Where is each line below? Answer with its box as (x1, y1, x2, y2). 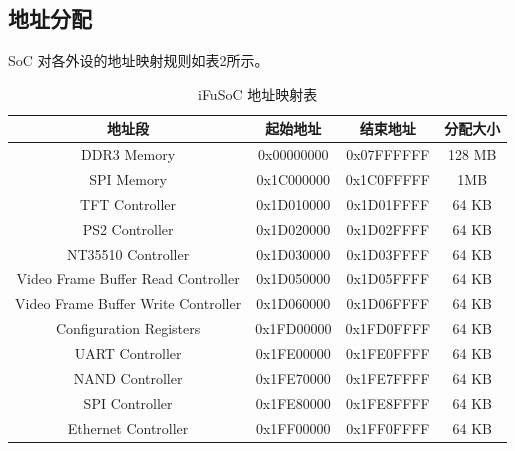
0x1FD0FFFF (345, 318, 431, 339)
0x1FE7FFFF (345, 367, 430, 388)
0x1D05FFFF (346, 268, 430, 289)
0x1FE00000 (255, 342, 331, 363)
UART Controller (74, 342, 182, 363)
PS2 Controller (82, 218, 174, 239)
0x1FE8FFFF (345, 392, 430, 413)
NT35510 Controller (66, 243, 190, 264)
